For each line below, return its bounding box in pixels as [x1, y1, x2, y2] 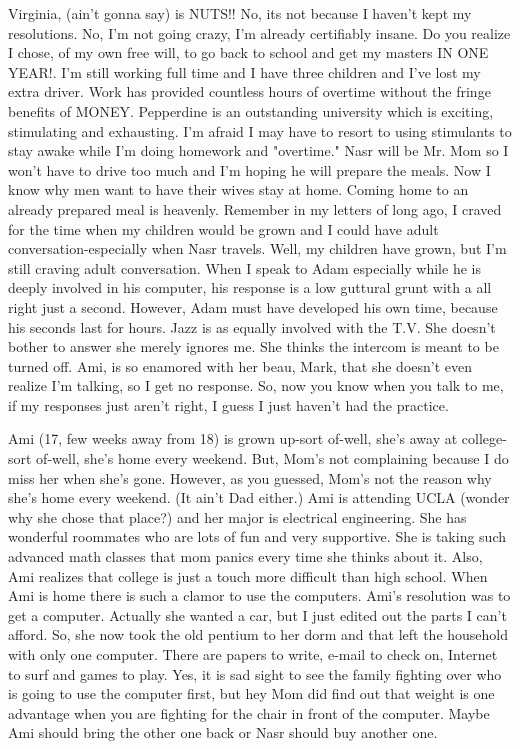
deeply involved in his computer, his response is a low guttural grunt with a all [8, 277, 492, 298]
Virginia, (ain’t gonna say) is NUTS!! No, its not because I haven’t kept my [8, 3, 472, 23]
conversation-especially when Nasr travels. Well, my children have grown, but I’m [8, 238, 507, 259]
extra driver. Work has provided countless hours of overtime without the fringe [8, 81, 491, 102]
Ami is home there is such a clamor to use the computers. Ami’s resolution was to [8, 585, 511, 606]
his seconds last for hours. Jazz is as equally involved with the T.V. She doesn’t [8, 316, 496, 337]
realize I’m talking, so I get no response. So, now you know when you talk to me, [8, 375, 504, 396]
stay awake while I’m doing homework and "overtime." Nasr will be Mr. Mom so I [8, 140, 509, 161]
